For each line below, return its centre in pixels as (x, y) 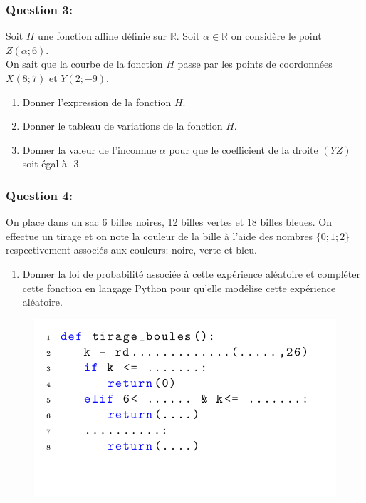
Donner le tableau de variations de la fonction (122, 126)
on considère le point (276, 36)
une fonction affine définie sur (103, 36)
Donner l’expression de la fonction (97, 102)
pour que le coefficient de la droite (244, 149)
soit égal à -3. (52, 164)
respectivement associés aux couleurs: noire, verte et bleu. (131, 250)
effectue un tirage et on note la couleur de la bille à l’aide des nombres (160, 235)
